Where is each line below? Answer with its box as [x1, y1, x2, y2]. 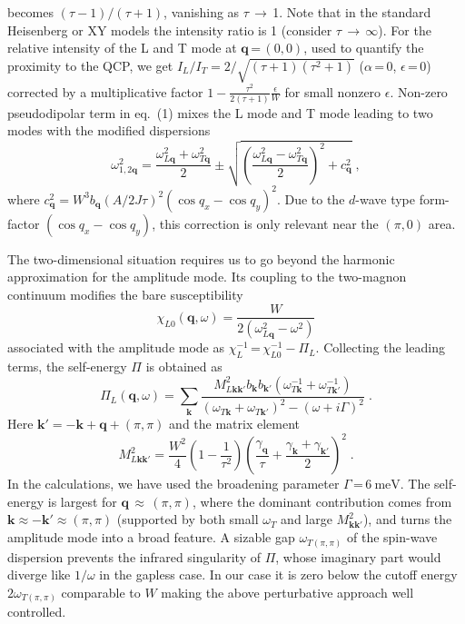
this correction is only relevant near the [159, 213, 379, 233]
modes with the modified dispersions [7, 121, 211, 140]
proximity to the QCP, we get [7, 55, 173, 74]
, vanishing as [163, 3, 240, 21]
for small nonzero [284, 82, 381, 101]
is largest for [47, 491, 117, 510]
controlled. [7, 602, 66, 621]
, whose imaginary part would [275, 547, 441, 566]
